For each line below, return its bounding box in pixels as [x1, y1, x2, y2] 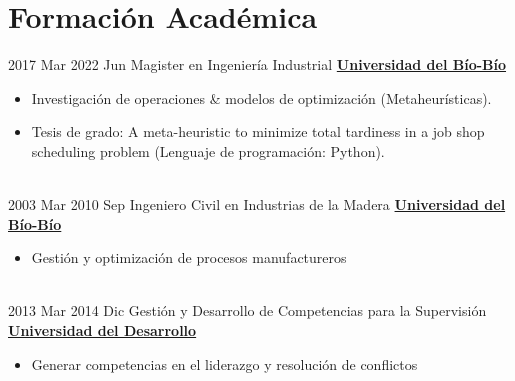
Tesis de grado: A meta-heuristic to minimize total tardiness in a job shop [31, 121, 485, 142]
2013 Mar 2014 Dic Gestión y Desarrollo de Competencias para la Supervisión [8, 300, 487, 321]
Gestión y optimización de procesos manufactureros [31, 247, 347, 268]
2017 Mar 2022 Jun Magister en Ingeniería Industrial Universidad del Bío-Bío [8, 54, 507, 75]
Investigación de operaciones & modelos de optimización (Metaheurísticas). [31, 87, 492, 108]
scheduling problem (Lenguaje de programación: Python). [31, 140, 385, 161]
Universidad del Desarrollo [8, 320, 197, 341]
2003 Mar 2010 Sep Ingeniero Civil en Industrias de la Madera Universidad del [8, 194, 506, 215]
